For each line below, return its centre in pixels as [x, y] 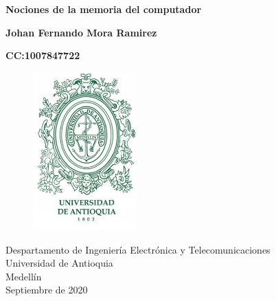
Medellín [24, 276]
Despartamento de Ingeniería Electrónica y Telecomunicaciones [138, 249]
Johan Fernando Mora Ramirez [81, 32]
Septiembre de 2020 [47, 290]
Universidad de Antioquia [59, 263]
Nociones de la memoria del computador [104, 9]
